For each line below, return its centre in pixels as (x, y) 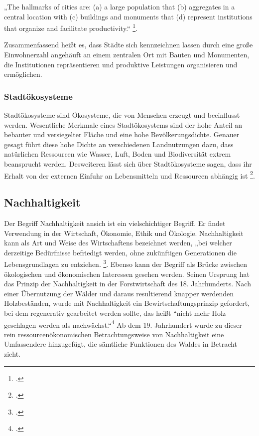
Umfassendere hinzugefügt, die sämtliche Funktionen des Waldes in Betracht (121, 344)
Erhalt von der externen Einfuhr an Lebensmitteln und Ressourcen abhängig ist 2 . (129, 175)
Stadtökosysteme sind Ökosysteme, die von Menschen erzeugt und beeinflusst (122, 115)
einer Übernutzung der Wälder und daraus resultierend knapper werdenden (119, 293)
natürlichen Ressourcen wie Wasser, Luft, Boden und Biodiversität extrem (118, 154)
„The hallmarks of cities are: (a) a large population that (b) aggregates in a (120, 6)
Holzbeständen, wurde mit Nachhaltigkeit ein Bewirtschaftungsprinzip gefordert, (127, 303)
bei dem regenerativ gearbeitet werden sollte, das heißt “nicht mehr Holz (115, 313)
